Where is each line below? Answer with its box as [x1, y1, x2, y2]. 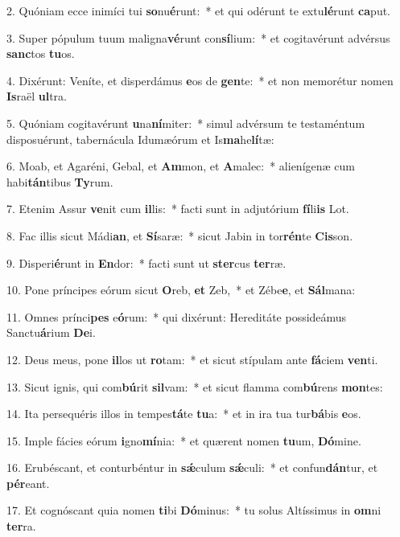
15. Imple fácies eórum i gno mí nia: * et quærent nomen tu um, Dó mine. [6, 432, 361, 449]
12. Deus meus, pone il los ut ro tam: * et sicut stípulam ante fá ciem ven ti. [6, 350, 378, 367]
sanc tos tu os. [6, 45, 75, 62]
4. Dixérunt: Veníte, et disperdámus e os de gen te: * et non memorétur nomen [6, 72, 394, 88]
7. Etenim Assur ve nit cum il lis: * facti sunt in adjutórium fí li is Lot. [6, 200, 349, 217]
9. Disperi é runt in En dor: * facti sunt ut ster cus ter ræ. [6, 254, 287, 271]
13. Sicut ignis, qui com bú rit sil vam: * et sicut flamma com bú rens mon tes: [6, 378, 383, 395]
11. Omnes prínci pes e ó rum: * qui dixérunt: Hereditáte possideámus [6, 308, 347, 325]
